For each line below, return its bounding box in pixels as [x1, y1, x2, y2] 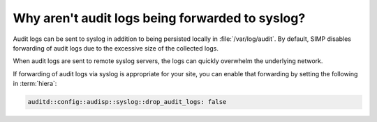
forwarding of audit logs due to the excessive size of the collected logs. [13, 44, 219, 52]
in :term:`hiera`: [13, 80, 57, 88]
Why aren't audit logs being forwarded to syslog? [13, 10, 306, 26]
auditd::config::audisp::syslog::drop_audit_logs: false [27, 98, 227, 106]
